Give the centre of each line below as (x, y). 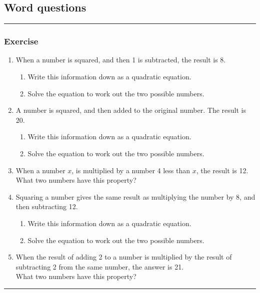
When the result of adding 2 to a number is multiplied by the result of (124, 257)
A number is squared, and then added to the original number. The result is (131, 110)
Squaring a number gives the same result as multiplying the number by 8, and (135, 196)
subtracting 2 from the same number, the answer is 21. (100, 266)
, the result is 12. (222, 170)
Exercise (21, 41)
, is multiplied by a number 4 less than (131, 170)
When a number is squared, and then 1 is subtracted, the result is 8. (121, 60)
